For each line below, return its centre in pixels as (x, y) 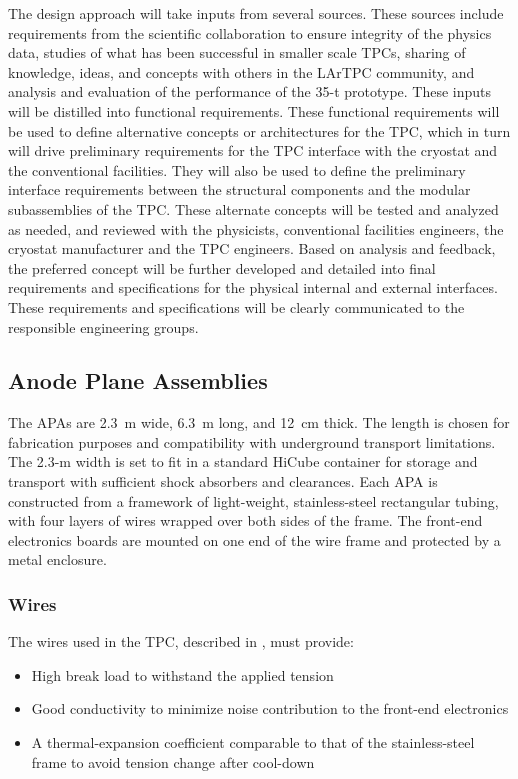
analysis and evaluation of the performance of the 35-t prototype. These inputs (250, 91)
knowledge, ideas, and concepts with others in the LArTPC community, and (241, 71)
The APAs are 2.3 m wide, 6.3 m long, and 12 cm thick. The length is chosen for (259, 422)
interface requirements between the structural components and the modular (239, 189)
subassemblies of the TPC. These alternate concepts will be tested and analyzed (253, 208)
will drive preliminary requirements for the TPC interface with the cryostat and (253, 150)
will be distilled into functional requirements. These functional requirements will (254, 110)
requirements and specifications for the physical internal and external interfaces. (253, 287)
